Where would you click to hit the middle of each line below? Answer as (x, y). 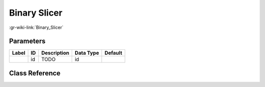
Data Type (87, 53)
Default (114, 53)
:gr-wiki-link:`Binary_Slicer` (36, 27)
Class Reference (35, 73)
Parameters (27, 41)
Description (55, 53)
